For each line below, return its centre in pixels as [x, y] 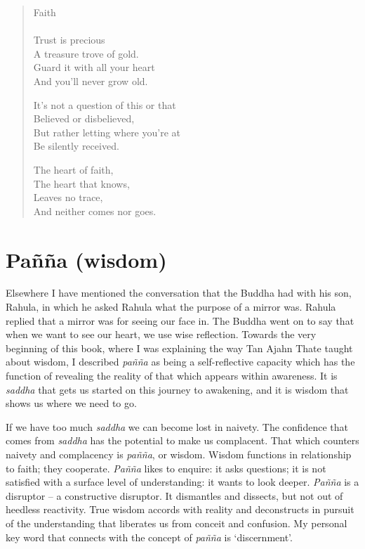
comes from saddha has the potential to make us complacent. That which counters [182, 440]
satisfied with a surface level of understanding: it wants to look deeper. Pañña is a [182, 482]
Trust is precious [69, 40]
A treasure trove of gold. [86, 53]
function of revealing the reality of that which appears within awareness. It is [172, 375]
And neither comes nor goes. [95, 211]
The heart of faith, [73, 169]
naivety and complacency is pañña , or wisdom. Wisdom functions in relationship [179, 454]
